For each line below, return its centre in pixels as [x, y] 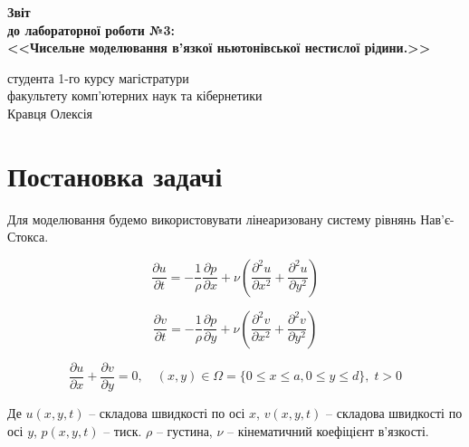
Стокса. [28, 237]
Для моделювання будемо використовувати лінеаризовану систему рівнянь [212, 219]
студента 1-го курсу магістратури [98, 77]
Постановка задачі [115, 175]
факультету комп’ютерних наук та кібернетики [135, 95]
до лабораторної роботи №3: [91, 29]
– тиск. [123, 430]
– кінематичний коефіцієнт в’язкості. [328, 430]
